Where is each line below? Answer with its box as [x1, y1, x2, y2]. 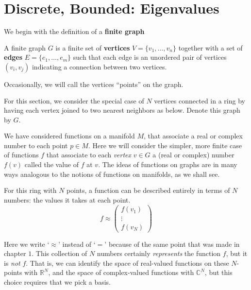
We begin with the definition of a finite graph [4, 26, 145, 36]
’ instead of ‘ [58, 239, 96, 249]
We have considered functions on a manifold [4, 131, 135, 141]
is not [4, 257, 20, 268]
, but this [204, 267, 233, 277]
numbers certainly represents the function [97, 248, 221, 258]
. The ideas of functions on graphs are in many [98, 159, 237, 170]
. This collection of [32, 248, 87, 258]
